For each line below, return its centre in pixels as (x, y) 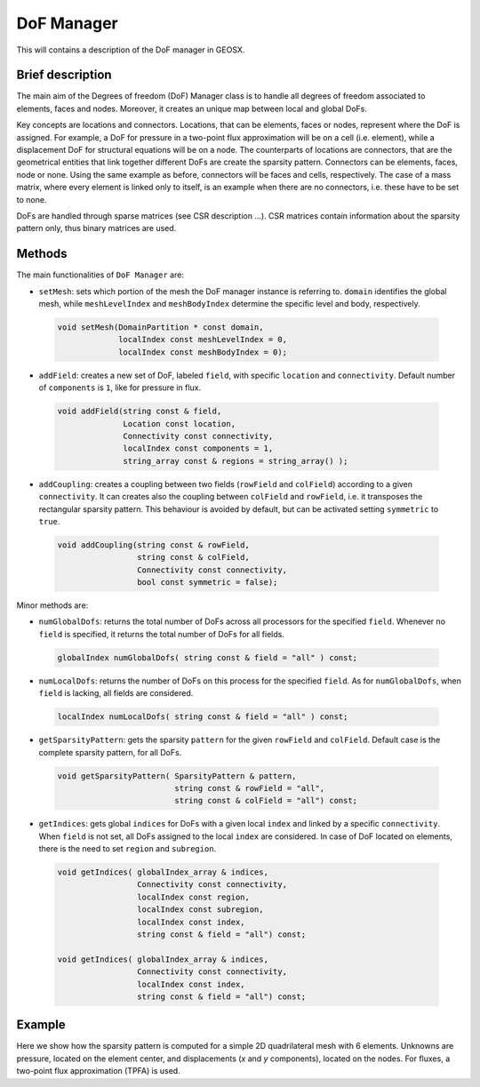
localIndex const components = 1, (198, 448)
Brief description (64, 75)
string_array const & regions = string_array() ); (236, 461)
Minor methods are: (52, 605)
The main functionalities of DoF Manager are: (100, 275)
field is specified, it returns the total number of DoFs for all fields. (161, 634)
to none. (32, 199)
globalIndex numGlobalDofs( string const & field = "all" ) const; (208, 657)
